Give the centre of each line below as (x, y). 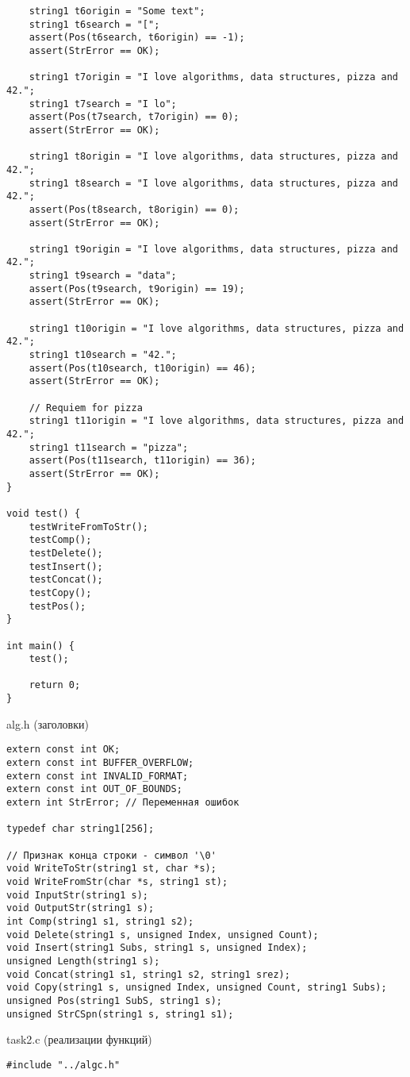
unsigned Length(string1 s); (83, 961)
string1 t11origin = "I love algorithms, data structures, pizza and (216, 421)
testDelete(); (66, 553)
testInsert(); (66, 566)
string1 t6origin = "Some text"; (117, 11)
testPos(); (57, 606)
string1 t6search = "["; (94, 24)
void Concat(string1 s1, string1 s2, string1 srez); (148, 974)
